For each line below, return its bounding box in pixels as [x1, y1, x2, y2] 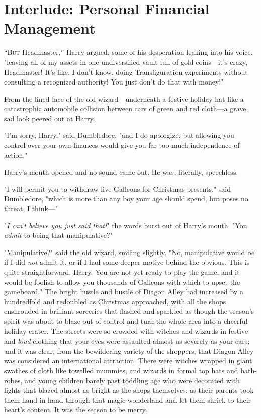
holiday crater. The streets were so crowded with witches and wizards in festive [4, 325, 248, 336]
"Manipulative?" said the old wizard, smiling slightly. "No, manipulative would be [4, 246, 255, 257]
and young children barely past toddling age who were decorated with [24, 375, 240, 385]
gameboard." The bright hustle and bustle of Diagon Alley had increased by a [4, 286, 243, 297]
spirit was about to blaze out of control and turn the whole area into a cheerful [4, 315, 248, 326]
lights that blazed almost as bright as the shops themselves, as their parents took [4, 385, 254, 395]
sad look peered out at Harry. [4, 113, 95, 123]
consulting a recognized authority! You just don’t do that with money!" [4, 76, 224, 87]
